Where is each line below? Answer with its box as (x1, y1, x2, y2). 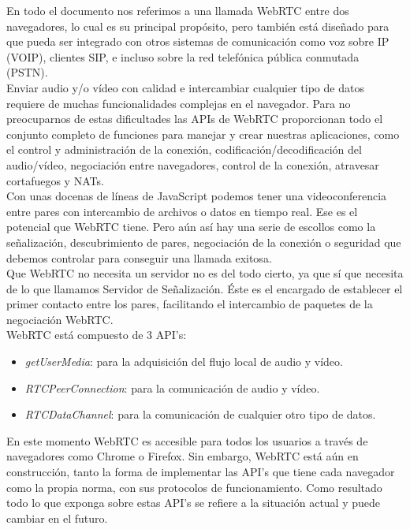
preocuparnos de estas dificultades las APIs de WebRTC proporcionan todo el (6, 110, 383, 127)
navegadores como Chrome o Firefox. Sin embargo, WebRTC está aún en (6, 448, 359, 464)
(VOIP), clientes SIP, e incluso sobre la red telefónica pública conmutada (6, 48, 360, 65)
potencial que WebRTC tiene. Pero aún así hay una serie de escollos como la (6, 218, 376, 235)
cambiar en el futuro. (6, 509, 108, 526)
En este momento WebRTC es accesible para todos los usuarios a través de (6, 432, 368, 449)
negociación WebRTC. (6, 311, 114, 327)
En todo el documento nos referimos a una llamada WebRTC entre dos (6, 2, 349, 18)
